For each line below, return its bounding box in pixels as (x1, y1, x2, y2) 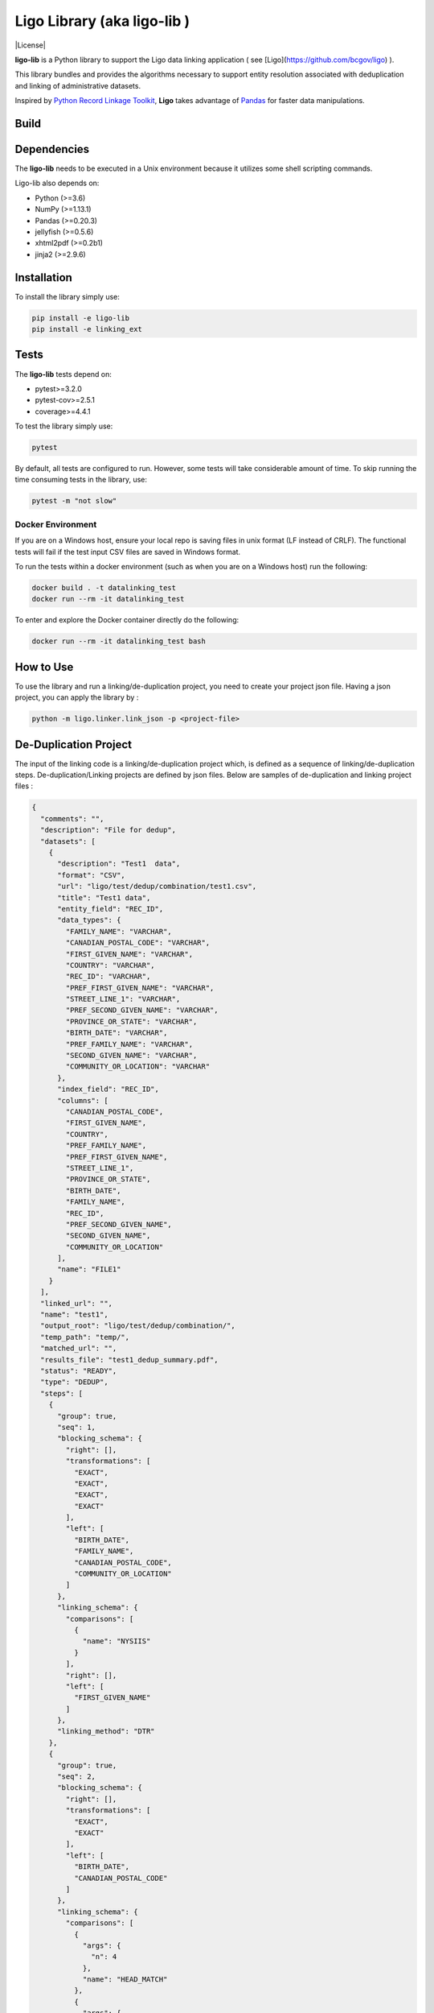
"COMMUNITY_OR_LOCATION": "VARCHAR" (65, 1062, 211, 1071)
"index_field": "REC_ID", (57, 1085, 160, 1094)
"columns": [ (57, 1096, 108, 1105)
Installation (14, 271, 72, 284)
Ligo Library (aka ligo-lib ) (14, 12, 190, 30)
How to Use (14, 660, 74, 674)
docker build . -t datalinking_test (31, 583, 177, 592)
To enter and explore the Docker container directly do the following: (14, 615, 240, 625)
